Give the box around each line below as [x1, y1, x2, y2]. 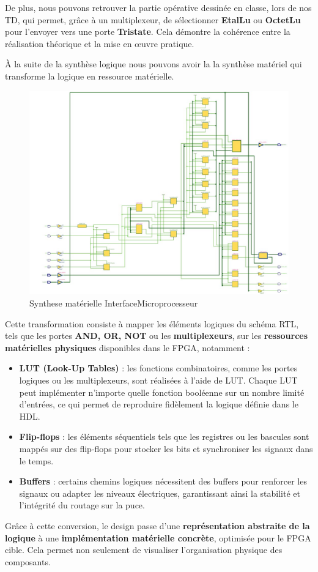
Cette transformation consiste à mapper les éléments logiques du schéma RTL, [5, 317, 299, 330]
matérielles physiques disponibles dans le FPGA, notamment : [5, 341, 250, 354]
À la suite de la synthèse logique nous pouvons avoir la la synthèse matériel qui [5, 58, 302, 70]
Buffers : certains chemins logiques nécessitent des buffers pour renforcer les [19, 475, 307, 488]
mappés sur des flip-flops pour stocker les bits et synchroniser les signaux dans [19, 442, 313, 455]
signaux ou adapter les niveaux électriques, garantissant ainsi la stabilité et [19, 486, 300, 499]
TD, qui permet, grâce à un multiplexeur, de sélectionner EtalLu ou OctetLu [5, 13, 301, 26]
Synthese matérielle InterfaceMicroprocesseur [29, 297, 198, 310]
